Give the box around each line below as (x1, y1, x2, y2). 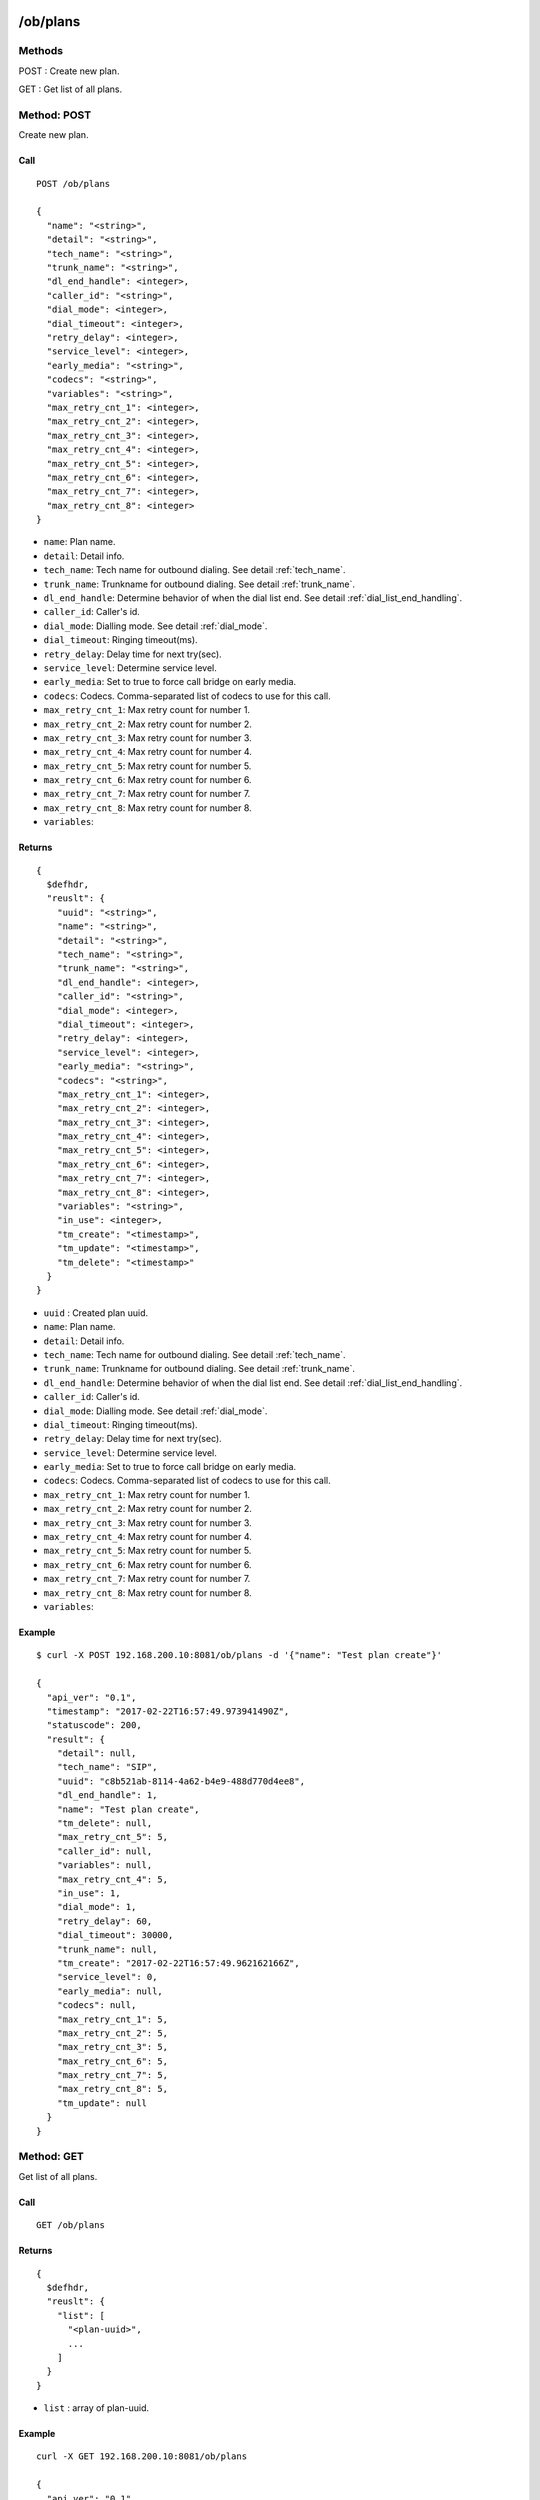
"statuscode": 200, (46, 1720, 142, 1731)
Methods (18, 44, 64, 58)
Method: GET (18, 2150, 85, 2164)
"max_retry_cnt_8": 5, (56, 2083, 169, 2095)
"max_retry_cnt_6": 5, (56, 2055, 169, 2067)
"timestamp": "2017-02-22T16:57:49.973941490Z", (46, 1705, 290, 1717)
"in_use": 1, (56, 1888, 121, 1899)
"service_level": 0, (56, 1971, 158, 1983)
